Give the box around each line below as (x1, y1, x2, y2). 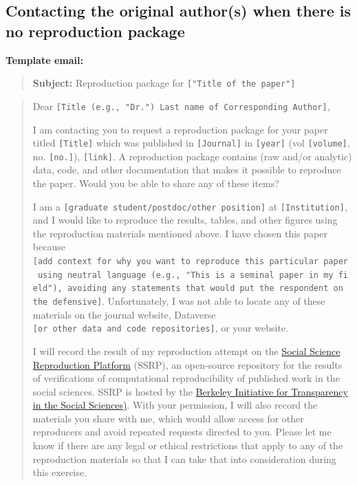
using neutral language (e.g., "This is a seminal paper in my (37, 270, 334, 280)
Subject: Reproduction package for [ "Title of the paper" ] (32, 76, 296, 90)
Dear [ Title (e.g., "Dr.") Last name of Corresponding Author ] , (32, 98, 330, 113)
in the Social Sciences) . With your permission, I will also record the (32, 398, 318, 412)
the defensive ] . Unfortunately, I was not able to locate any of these (32, 294, 325, 308)
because (32, 239, 65, 254)
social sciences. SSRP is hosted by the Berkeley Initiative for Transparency (32, 384, 348, 398)
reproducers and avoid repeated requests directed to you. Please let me (32, 424, 332, 439)
